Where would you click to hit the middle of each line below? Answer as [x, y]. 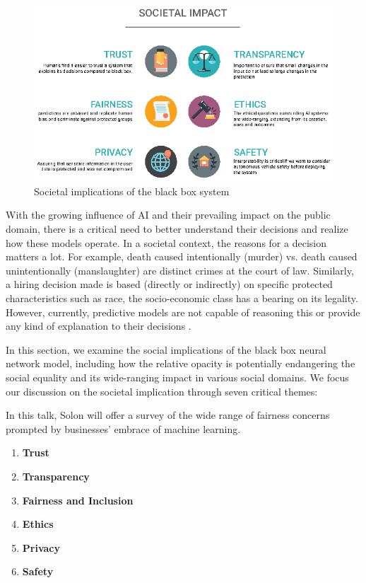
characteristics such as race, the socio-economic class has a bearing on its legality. [182, 298]
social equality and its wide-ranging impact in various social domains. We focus [177, 377]
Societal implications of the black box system [132, 191]
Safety [38, 571]
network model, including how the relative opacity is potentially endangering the [181, 363]
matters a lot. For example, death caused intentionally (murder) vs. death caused [182, 256]
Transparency [56, 476]
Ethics [38, 524]
